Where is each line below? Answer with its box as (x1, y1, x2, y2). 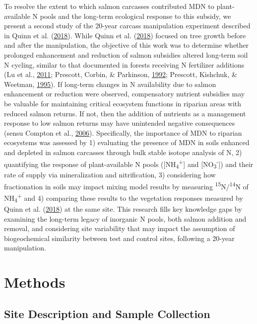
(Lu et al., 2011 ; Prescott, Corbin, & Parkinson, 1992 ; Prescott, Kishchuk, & (4, 69, 237, 80)
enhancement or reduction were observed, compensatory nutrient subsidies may (4, 88, 245, 99)
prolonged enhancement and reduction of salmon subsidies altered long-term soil (4, 49, 248, 60)
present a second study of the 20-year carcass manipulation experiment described (4, 20, 251, 31)
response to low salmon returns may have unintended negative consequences (4, 118, 235, 128)
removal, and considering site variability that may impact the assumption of (4, 223, 235, 234)
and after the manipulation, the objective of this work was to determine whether (4, 40, 249, 50)
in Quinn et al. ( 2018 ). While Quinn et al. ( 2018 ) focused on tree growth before (4, 30, 246, 40)
